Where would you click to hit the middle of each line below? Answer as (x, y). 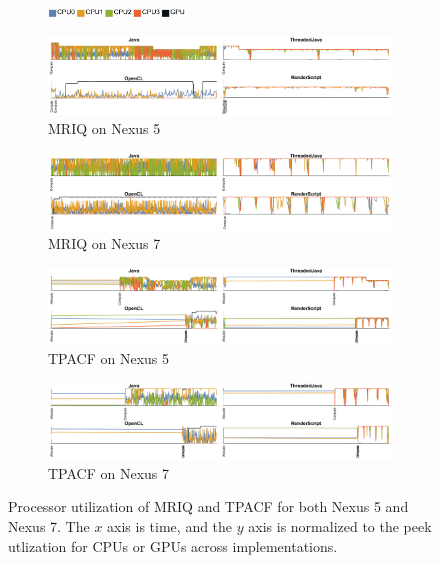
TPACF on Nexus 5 (109, 358)
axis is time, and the (170, 525)
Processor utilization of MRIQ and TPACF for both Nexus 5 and (208, 506)
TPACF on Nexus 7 (109, 472)
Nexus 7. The (49, 525)
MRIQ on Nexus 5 (104, 128)
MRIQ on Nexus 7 (104, 243)
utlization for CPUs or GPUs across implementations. (173, 545)
